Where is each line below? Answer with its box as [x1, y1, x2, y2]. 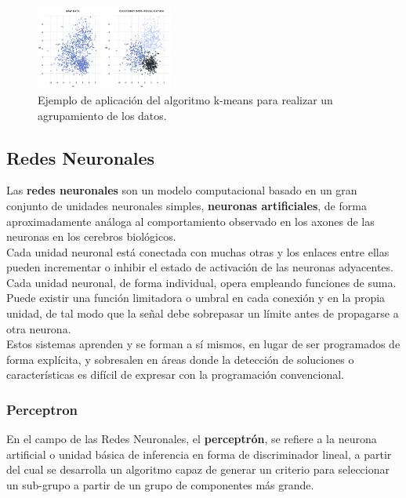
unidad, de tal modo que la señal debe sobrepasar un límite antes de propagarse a [6, 305, 399, 322]
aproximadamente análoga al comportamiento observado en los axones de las [6, 213, 375, 229]
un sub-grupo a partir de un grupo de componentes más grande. [6, 477, 314, 493]
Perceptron [6, 399, 78, 419]
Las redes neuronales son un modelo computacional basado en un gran [6, 182, 357, 198]
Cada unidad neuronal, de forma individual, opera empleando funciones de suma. [6, 274, 397, 290]
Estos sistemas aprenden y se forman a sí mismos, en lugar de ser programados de [6, 336, 401, 352]
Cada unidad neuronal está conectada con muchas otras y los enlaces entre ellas [6, 243, 390, 260]
